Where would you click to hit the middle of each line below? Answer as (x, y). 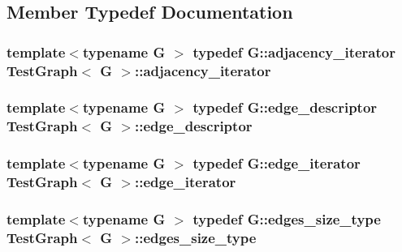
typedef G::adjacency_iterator (294, 51)
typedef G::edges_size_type (287, 219)
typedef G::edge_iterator (277, 163)
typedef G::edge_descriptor (285, 107)
